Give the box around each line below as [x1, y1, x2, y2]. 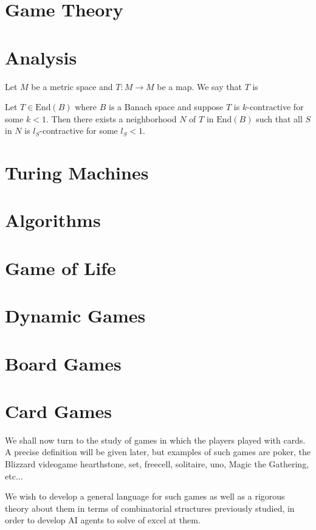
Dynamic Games [5, 303, 146, 328]
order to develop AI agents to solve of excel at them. [5, 514, 201, 526]
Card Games [5, 398, 112, 423]
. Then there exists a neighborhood [46, 112, 177, 125]
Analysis [5, 44, 77, 69]
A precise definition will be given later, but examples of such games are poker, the [5, 445, 311, 458]
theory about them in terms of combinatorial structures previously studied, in [5, 501, 295, 514]
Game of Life [5, 255, 116, 280]
